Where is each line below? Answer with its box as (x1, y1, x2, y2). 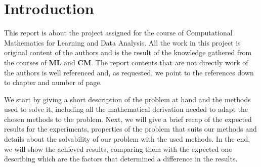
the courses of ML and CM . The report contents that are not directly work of (4, 57, 248, 67)
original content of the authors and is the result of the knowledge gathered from (4, 47, 252, 58)
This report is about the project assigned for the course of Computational (4, 27, 233, 38)
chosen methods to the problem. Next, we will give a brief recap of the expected (4, 113, 252, 124)
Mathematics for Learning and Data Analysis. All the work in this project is (4, 37, 241, 48)
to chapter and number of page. (4, 77, 102, 88)
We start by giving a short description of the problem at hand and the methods (4, 94, 251, 104)
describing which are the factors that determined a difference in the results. (4, 153, 238, 164)
